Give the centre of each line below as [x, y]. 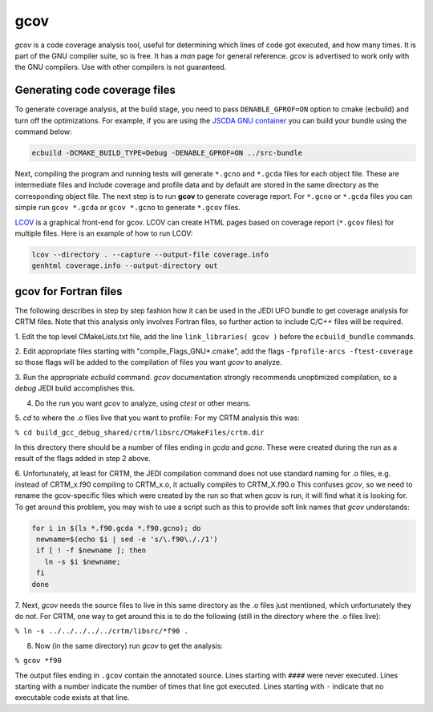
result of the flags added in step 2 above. [83, 459]
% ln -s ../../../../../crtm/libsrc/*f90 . [101, 631]
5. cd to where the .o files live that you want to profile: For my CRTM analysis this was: [157, 418]
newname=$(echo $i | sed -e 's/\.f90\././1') [127, 540]
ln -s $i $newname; [83, 562]
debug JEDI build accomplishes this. [75, 388]
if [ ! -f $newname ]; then [91, 550]
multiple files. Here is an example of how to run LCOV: [104, 233]
